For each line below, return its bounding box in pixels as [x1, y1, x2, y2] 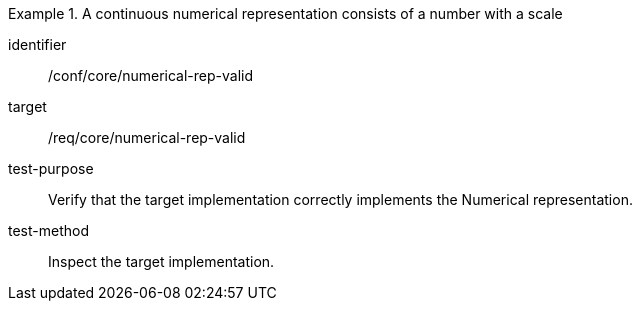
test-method [8, 222, 89, 239]
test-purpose [8, 160, 94, 177]
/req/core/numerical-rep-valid [48, 129, 246, 146]
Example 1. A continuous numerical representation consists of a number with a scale [8, 5, 563, 22]
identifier [8, 36, 67, 53]
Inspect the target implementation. [48, 253, 275, 270]
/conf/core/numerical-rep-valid [48, 67, 254, 84]
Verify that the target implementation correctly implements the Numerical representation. [48, 191, 633, 208]
